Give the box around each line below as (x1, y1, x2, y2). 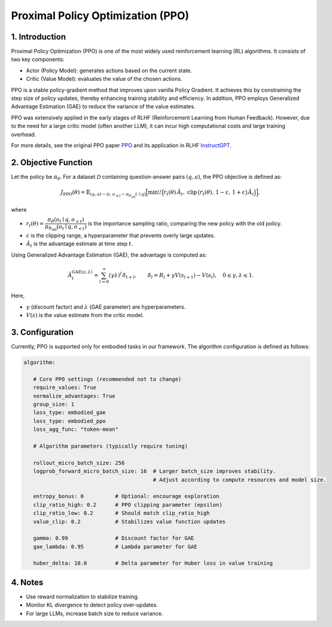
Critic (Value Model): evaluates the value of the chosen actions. (26, 75, 182, 83)
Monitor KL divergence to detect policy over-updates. (26, 601, 159, 608)
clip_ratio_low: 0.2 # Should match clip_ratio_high (33, 510, 210, 517)
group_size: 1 (33, 401, 75, 408)
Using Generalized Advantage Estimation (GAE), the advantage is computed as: (11, 251, 207, 258)
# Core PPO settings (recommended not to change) (33, 376, 182, 382)
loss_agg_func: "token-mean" (33, 426, 119, 433)
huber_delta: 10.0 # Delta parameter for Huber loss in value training (33, 560, 273, 567)
